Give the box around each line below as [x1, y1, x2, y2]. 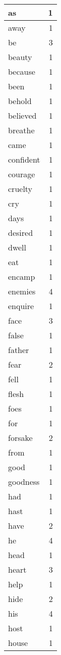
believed [8, 110, 37, 121]
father [8, 344, 29, 356]
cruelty [8, 183, 33, 194]
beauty [8, 51, 32, 63]
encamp [8, 271, 35, 282]
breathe [8, 124, 35, 136]
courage [8, 168, 35, 180]
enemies [8, 285, 36, 297]
